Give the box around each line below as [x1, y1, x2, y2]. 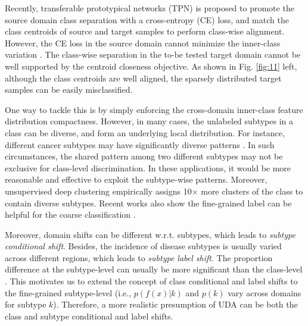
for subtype [5, 298, 46, 311]
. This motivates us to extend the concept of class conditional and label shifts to [5, 275, 298, 287]
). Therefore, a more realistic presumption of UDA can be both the [53, 298, 298, 311]
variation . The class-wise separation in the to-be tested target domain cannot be [5, 48, 301, 61]
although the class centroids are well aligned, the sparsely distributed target [5, 71, 282, 84]
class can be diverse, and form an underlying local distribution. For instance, [5, 126, 285, 139]
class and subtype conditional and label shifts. [5, 309, 173, 322]
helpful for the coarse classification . [5, 208, 136, 221]
